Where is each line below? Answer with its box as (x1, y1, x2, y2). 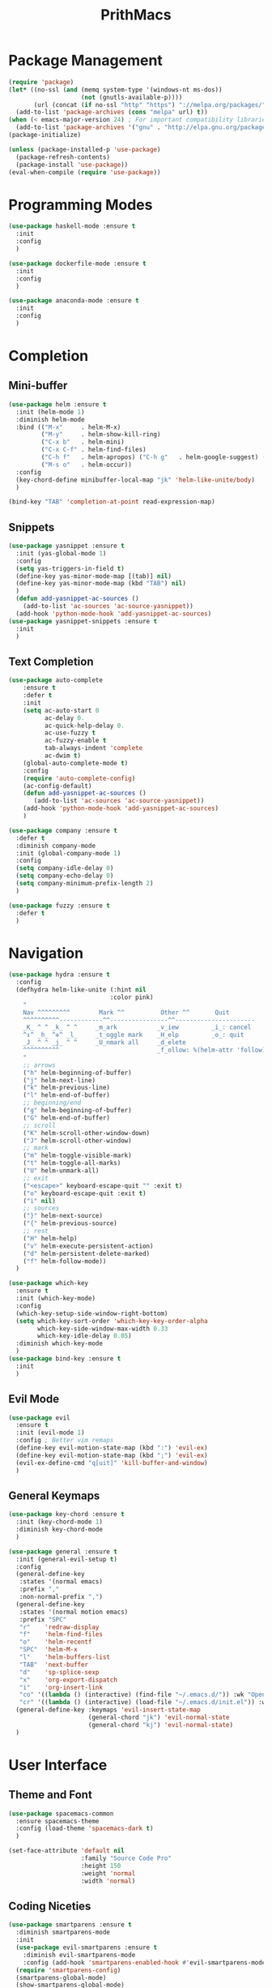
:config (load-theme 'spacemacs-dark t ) (15, 1824, 154, 1833)
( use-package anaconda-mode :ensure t (8, 297, 139, 305)
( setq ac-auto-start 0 (23, 706, 100, 714)
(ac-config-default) (23, 782, 92, 790)
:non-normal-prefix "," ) (19, 1593, 104, 1601)
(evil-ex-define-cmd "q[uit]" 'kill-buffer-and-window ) (15, 1459, 208, 1467)
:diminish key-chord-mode (15, 1526, 104, 1534)
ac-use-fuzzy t (44, 729, 96, 737)
